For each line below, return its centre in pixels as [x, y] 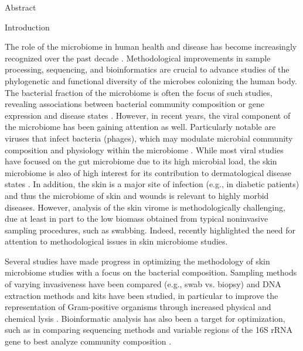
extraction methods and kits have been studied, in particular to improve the [142, 295]
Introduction [27, 27]
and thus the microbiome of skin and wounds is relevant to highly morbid [137, 195]
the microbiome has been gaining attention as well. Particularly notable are [140, 127]
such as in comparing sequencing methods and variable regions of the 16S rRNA [149, 330]
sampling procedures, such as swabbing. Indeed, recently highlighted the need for [150, 230]
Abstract [21, 7]
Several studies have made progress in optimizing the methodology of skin [137, 261]
